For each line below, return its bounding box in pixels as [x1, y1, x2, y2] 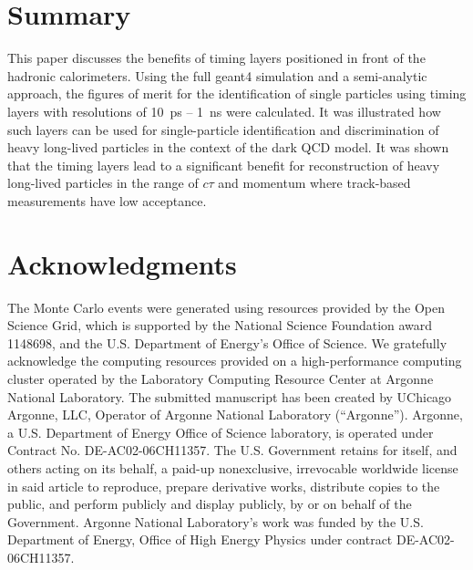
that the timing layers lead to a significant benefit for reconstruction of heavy [7, 155, 440, 174]
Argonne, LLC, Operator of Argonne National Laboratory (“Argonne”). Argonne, [7, 405, 463, 424]
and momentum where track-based [218, 173, 411, 192]
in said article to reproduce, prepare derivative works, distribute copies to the [7, 476, 440, 495]
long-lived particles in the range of [7, 173, 199, 192]
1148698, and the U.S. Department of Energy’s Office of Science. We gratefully [7, 333, 447, 352]
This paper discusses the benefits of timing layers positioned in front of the [7, 48, 426, 67]
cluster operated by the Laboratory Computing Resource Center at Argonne [7, 368, 434, 388]
